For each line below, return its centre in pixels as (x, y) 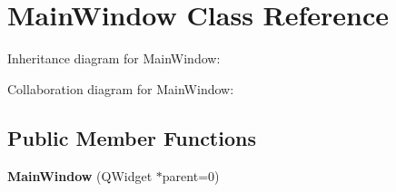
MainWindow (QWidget (80, 175)
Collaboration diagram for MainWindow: (121, 88)
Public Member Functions (132, 137)
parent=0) (191, 175)
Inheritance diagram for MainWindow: (114, 58)
